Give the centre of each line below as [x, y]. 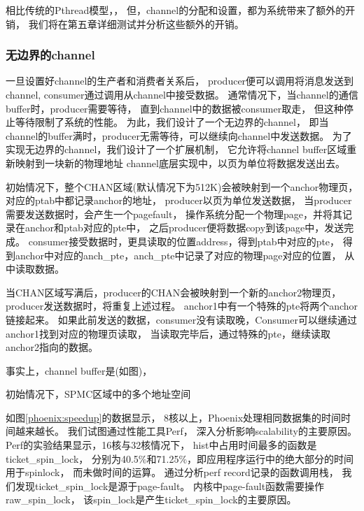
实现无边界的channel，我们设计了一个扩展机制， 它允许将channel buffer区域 [176, 149]
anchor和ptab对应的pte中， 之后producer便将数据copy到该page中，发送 [184, 228]
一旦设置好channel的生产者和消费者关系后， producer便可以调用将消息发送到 [180, 81]
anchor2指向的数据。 [52, 347]
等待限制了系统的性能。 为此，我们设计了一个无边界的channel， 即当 [172, 122]
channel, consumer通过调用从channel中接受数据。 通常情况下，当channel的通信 [182, 94]
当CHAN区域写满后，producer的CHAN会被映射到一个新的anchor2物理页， [174, 292]
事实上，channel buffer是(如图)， [79, 370]
